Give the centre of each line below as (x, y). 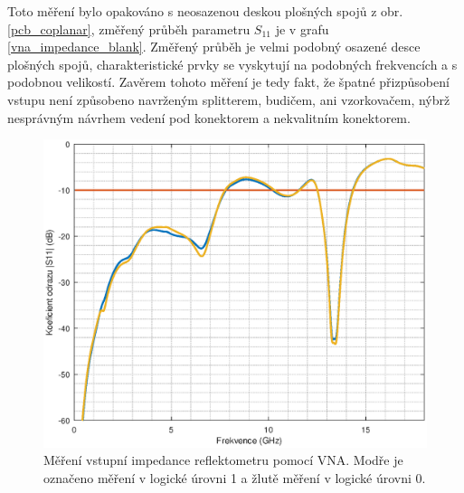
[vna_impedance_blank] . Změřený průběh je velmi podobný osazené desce (214, 47)
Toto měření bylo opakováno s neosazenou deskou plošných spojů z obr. (205, 11)
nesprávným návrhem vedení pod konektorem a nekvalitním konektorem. (209, 117)
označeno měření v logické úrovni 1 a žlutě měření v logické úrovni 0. (235, 477)
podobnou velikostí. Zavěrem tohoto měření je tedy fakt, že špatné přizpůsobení (228, 82)
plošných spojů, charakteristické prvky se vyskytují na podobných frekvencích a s (232, 64)
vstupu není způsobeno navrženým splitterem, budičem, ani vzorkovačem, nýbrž (229, 99)
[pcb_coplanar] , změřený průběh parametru (129, 28)
